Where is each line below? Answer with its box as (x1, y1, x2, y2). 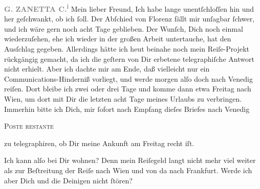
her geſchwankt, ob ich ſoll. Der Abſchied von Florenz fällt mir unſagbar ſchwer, (4, 13, 255, 24)
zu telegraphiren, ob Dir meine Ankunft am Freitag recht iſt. (4, 137, 194, 148)
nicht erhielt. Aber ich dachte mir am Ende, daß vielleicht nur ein (4, 63, 210, 74)
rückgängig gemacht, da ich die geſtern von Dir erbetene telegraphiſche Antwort (4, 53, 254, 64)
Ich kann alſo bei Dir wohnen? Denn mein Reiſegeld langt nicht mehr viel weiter (4, 155, 256, 166)
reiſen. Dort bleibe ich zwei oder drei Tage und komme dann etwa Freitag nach (4, 83, 251, 94)
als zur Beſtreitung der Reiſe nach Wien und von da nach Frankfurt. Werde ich (4, 164, 252, 175)
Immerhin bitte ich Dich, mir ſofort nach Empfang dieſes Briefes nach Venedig (4, 103, 250, 114)
